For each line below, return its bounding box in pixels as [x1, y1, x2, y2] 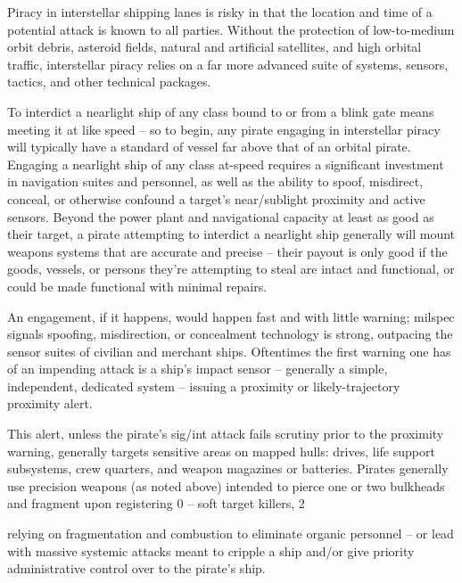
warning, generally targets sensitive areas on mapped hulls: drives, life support [7, 441, 435, 460]
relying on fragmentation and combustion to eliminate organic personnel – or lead [7, 524, 454, 543]
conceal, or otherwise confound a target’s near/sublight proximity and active [7, 189, 425, 208]
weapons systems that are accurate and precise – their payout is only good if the [7, 242, 448, 260]
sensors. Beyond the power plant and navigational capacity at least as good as [7, 207, 434, 226]
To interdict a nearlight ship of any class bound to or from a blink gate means [7, 102, 434, 120]
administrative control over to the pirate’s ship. [7, 559, 266, 578]
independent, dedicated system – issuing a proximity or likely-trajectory [7, 376, 400, 395]
